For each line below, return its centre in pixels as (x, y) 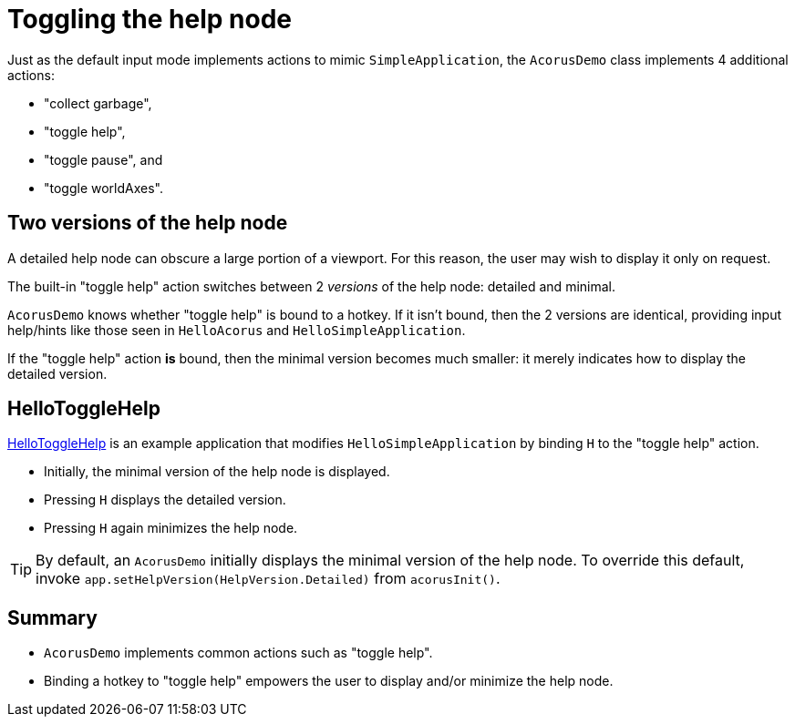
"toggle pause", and (103, 159)
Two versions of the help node (148, 223)
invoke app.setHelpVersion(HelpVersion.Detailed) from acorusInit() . (268, 579)
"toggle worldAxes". (104, 188)
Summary (52, 617)
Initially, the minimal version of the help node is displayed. (217, 472)
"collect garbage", (98, 103)
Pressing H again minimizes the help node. (171, 528)
